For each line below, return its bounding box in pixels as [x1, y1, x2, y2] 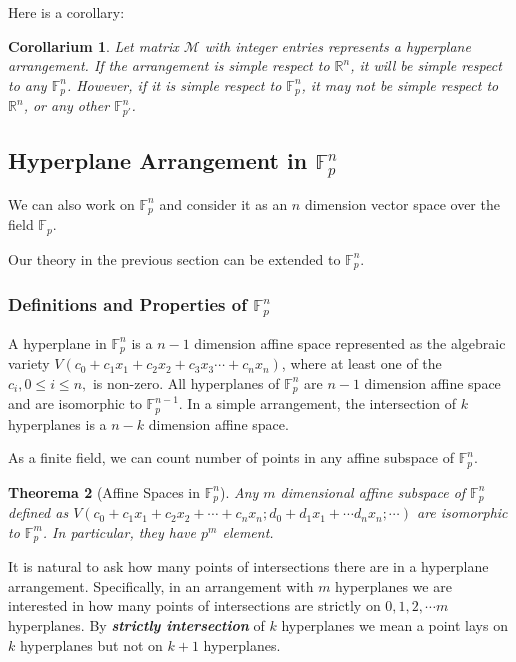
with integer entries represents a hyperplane [204, 35, 471, 56]
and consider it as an [159, 193, 288, 214]
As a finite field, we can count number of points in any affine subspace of [8, 447, 454, 468]
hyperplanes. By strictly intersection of [8, 614, 265, 635]
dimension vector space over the [304, 193, 500, 214]
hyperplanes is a [8, 413, 107, 434]
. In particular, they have [42, 521, 196, 542]
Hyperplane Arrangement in [8, 145, 308, 176]
